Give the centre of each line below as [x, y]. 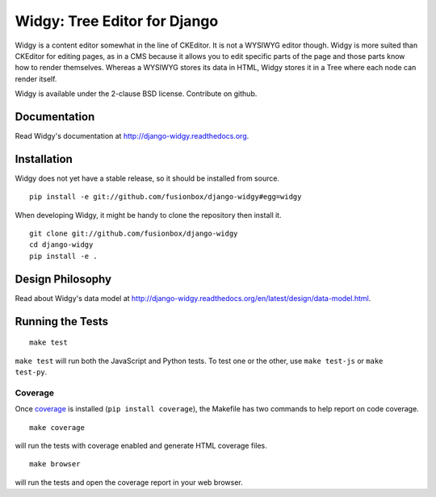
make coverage [57, 427]
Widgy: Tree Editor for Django [117, 21]
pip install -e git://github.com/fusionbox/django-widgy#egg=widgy [166, 197]
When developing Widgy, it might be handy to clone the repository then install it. [148, 215]
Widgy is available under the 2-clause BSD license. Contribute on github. [136, 94]
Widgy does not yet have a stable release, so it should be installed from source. [147, 178]
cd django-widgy [61, 245]
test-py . [31, 372]
